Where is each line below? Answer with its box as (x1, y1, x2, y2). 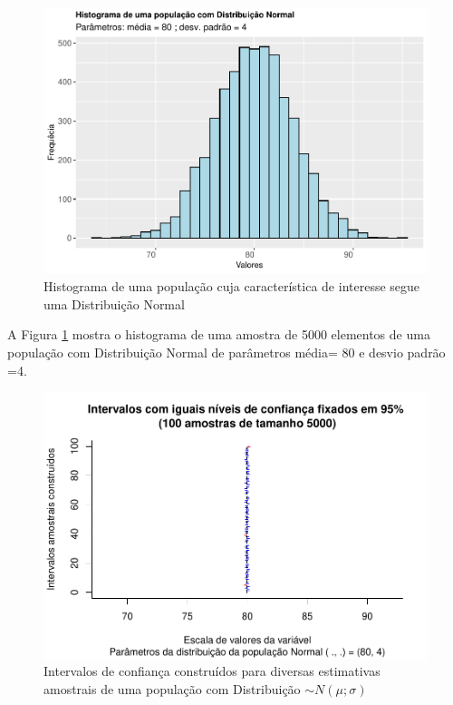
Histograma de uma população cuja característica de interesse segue (43, 277, 420, 296)
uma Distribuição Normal (43, 294, 185, 313)
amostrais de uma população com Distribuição (43, 679, 301, 698)
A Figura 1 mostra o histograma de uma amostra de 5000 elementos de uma (7, 325, 430, 344)
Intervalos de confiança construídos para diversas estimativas (43, 661, 381, 681)
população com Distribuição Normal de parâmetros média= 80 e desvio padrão (7, 342, 446, 361)
